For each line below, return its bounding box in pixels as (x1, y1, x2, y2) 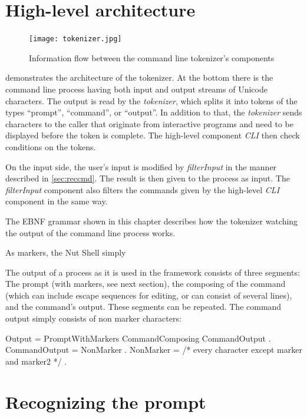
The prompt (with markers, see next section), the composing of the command (5, 277, 286, 290)
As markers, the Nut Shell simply (5, 246, 126, 259)
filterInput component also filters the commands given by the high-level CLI (5, 183, 280, 196)
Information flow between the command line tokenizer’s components (29, 51, 275, 64)
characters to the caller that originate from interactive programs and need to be (5, 117, 293, 130)
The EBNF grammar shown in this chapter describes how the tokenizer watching (5, 214, 298, 227)
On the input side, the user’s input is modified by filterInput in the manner (5, 160, 277, 173)
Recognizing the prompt (5, 389, 206, 413)
